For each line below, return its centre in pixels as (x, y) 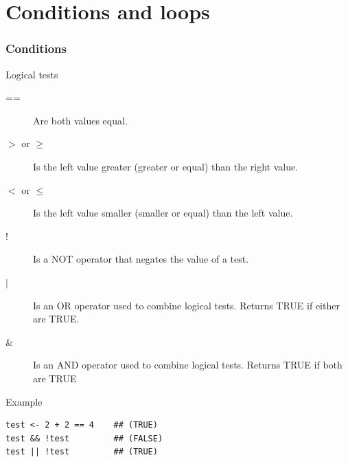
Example (24, 401)
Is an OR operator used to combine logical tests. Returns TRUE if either (186, 305)
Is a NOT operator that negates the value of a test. (141, 259)
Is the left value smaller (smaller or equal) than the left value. (163, 213)
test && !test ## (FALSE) (84, 438)
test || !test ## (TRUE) (82, 452)
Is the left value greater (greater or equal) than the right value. (166, 166)
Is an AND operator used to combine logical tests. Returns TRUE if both (188, 365)
